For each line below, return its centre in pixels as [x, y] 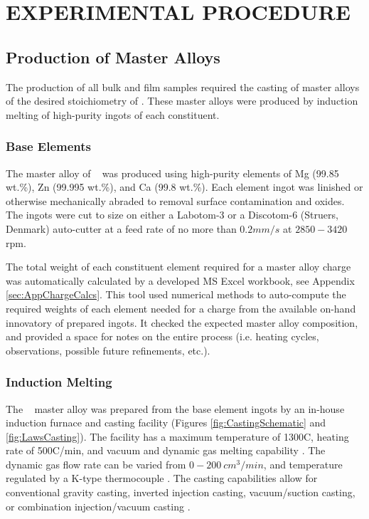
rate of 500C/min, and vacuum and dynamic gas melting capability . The [166, 450]
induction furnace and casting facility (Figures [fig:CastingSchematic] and [166, 423]
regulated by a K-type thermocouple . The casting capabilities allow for [162, 478]
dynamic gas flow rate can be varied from [96, 464]
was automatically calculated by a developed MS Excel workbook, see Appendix [180, 280]
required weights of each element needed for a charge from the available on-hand [181, 308]
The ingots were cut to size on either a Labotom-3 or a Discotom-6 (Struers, [172, 215]
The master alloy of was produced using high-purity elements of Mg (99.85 [172, 173]
